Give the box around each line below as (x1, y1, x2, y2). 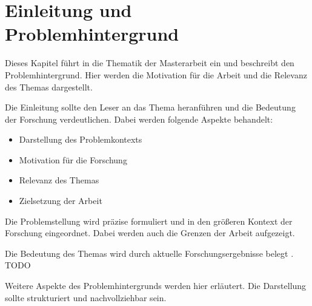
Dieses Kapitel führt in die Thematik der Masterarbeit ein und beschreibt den (5, 56, 294, 69)
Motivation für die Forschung (19, 153, 127, 166)
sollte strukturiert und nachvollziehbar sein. (5, 291, 167, 304)
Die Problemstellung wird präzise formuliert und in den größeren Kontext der (5, 214, 293, 227)
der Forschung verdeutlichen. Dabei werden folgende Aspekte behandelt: (5, 112, 273, 125)
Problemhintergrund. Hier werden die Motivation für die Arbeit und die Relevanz (5, 68, 307, 81)
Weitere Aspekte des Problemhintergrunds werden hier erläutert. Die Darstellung (5, 279, 307, 292)
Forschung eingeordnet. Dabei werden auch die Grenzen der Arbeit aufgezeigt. (5, 226, 295, 239)
